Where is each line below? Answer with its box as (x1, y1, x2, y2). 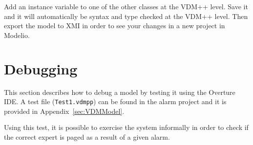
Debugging (4, 58, 78, 78)
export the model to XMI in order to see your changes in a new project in (4, 20, 225, 31)
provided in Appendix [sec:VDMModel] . (4, 106, 125, 116)
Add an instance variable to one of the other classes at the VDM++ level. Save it (4, 1, 248, 11)
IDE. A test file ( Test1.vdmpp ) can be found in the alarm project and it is (4, 96, 227, 107)
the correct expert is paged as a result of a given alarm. (4, 131, 170, 142)
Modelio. (4, 30, 30, 40)
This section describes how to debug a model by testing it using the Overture (4, 87, 235, 97)
